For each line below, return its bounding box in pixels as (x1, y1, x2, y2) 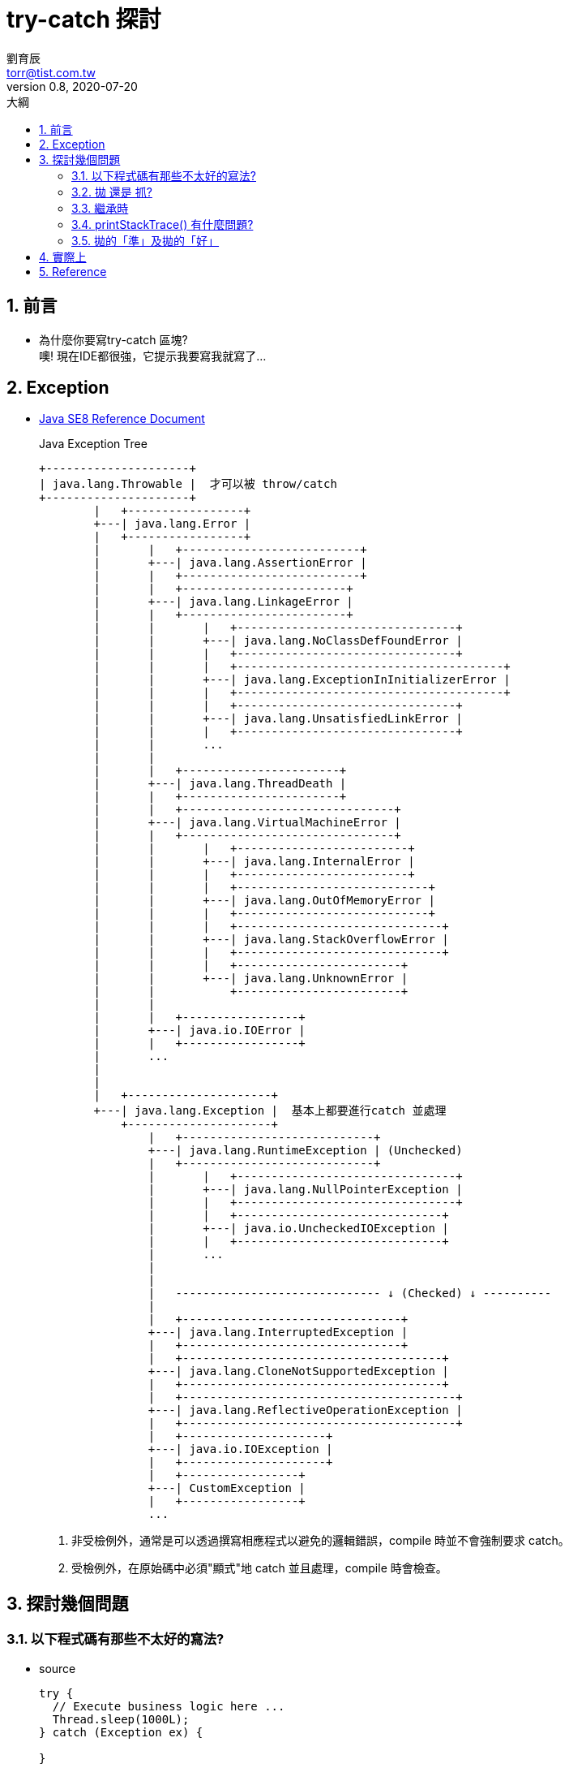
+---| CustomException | (148, 1481, 306, 1495)
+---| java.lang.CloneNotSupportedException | (148, 1365, 449, 1378)
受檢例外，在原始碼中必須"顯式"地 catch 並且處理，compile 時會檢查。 (71, 1561, 447, 1576)
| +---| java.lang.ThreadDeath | (93, 777, 347, 791)
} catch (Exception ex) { (39, 1725, 203, 1739)
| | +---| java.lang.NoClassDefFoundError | (93, 634, 463, 648)
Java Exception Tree (39, 437, 148, 451)
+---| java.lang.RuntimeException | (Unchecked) (148, 1144, 463, 1158)
